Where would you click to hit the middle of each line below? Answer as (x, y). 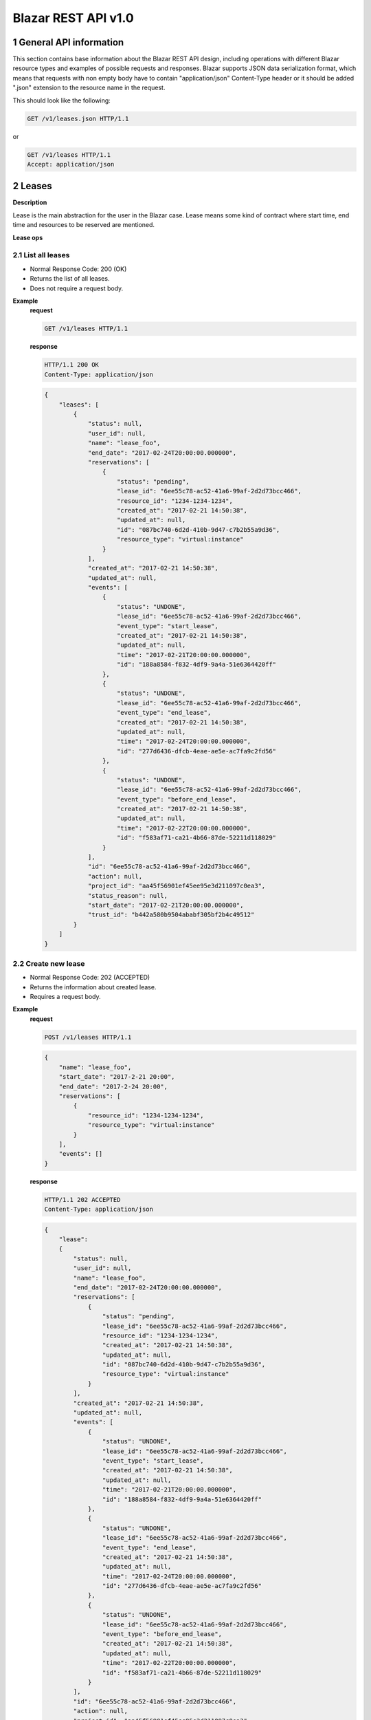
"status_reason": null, (128, 895)
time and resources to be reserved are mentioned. (83, 225)
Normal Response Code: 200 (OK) (78, 269)
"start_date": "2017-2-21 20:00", (117, 1077)
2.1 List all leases (41, 255)
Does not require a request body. (77, 288)
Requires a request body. (65, 997)
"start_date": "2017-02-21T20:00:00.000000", (166, 905)
